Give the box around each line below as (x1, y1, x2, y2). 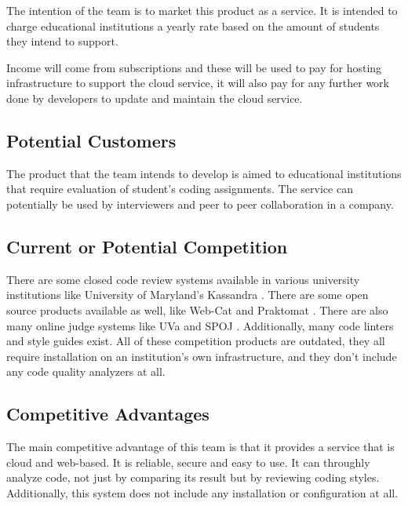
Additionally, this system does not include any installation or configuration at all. (6, 484, 399, 501)
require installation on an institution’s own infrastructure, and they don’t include (6, 348, 397, 364)
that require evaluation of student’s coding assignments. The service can (6, 180, 353, 197)
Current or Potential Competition (6, 234, 288, 258)
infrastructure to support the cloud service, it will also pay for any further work (6, 75, 389, 91)
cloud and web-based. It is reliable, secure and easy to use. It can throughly (6, 453, 370, 470)
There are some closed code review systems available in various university (6, 271, 360, 287)
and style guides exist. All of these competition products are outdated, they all (6, 333, 385, 349)
